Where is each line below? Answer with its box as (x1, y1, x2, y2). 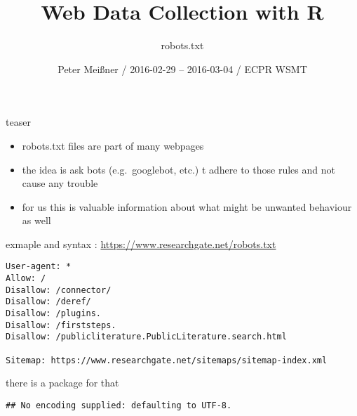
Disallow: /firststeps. (6, 320, 116, 330)
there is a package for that (6, 375, 119, 390)
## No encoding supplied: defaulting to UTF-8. (6, 400, 232, 410)
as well (22, 213, 51, 228)
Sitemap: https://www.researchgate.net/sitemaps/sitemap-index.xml (6, 355, 328, 365)
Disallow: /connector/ (6, 285, 112, 295)
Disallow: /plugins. (6, 308, 102, 319)
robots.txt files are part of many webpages (22, 138, 204, 152)
